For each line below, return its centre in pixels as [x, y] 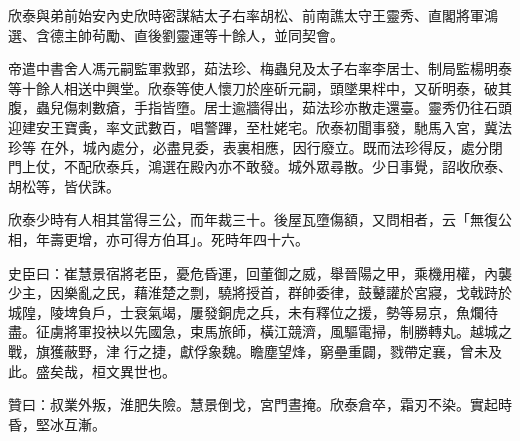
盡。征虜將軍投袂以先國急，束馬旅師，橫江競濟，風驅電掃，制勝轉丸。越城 [253, 331]
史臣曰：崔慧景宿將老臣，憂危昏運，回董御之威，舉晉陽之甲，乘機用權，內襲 [260, 272]
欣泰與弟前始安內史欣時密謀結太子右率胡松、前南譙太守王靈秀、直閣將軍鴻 [253, 15]
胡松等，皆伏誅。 [64, 185]
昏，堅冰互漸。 [57, 423]
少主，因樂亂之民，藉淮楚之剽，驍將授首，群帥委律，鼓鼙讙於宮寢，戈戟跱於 [260, 292]
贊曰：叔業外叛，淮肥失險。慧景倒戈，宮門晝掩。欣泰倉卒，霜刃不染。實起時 [260, 404]
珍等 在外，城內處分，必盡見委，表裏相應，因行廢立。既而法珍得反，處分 [248, 146]
